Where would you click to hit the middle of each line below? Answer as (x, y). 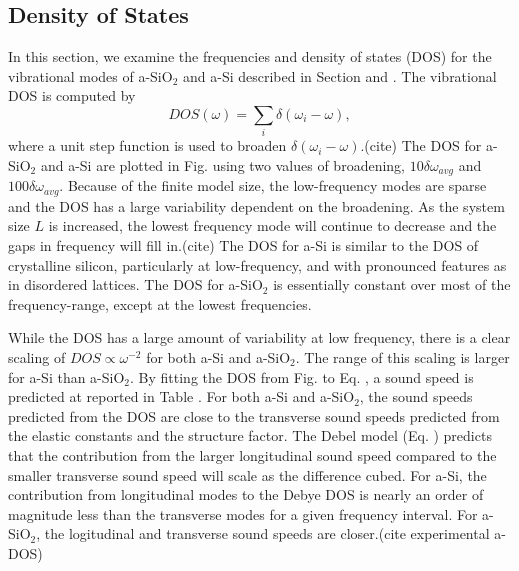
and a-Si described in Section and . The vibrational (339, 75)
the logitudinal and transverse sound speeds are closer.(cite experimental (267, 533)
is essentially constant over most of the (392, 284)
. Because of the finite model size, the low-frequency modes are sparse (273, 185)
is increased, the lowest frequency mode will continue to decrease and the (272, 225)
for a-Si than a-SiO (66, 376)
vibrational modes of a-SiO (90, 75)
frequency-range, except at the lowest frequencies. (160, 303)
